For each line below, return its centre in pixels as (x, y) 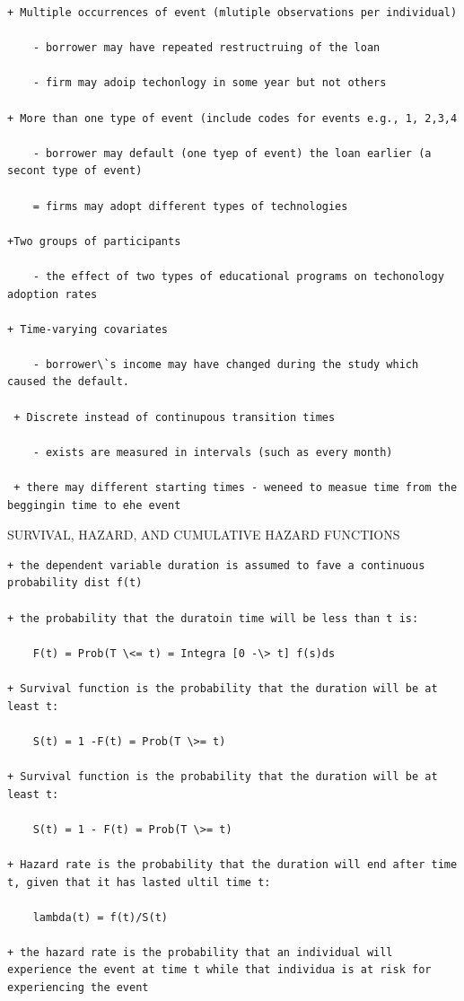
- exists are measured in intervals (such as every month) (213, 452)
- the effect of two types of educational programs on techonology (238, 276)
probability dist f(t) (75, 583)
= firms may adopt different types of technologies (190, 206)
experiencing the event (78, 988)
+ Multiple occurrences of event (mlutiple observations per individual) (232, 13)
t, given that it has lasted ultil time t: (139, 882)
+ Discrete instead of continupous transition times (175, 417)
